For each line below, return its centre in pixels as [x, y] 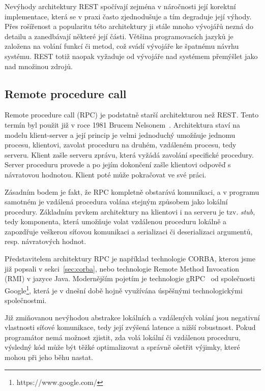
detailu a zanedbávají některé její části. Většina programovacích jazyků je [119, 36]
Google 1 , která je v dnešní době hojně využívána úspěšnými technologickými [124, 289]
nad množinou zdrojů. [39, 66]
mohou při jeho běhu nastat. [49, 357]
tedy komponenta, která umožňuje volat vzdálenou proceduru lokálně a [116, 221]
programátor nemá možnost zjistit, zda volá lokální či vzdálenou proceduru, [123, 337]
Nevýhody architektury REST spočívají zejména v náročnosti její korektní [120, 6]
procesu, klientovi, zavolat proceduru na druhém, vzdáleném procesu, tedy [121, 145]
